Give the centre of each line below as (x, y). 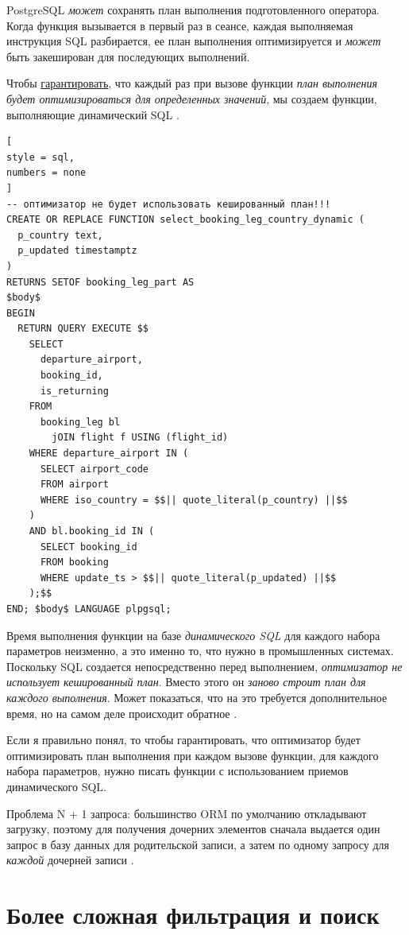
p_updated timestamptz (77, 251)
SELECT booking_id (89, 547)
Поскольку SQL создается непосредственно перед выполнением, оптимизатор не (204, 666)
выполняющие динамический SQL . (93, 114)
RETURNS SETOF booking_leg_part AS (100, 282)
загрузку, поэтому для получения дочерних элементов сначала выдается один (193, 829)
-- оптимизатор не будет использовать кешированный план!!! (169, 204)
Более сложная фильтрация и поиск (193, 915)
